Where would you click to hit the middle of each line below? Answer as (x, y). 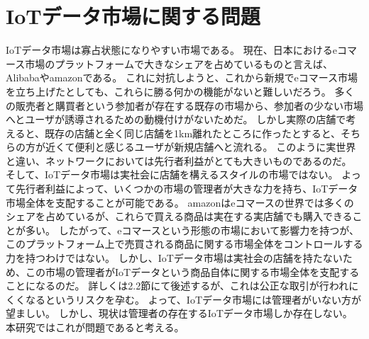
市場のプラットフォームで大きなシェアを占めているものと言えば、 (179, 63)
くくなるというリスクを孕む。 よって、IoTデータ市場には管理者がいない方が (184, 299)
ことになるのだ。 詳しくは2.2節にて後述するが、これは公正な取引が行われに (182, 286)
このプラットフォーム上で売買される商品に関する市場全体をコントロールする (184, 244)
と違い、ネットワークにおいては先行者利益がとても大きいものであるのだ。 (179, 160)
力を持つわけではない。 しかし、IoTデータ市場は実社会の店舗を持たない (174, 258)
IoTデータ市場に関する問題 (133, 16)
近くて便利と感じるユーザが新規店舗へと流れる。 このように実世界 (200, 147)
